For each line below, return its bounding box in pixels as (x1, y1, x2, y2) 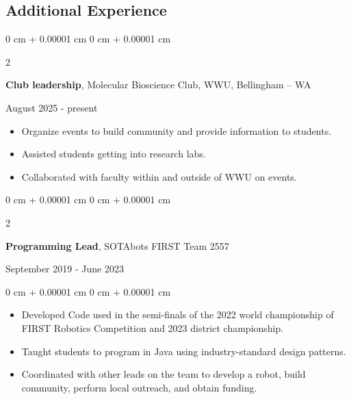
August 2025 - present (5, 100, 98, 114)
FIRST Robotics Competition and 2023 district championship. (21, 320, 284, 335)
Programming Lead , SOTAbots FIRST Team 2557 (5, 238, 229, 253)
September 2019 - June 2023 (5, 261, 124, 276)
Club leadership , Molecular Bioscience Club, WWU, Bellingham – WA (5, 77, 311, 92)
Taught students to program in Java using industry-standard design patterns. (21, 344, 346, 358)
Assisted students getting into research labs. (21, 146, 206, 161)
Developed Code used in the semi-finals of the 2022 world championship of (21, 307, 334, 322)
